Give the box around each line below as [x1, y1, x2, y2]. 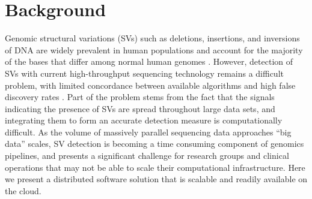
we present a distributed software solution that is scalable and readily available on [5, 173, 308, 185]
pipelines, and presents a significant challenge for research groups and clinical [5, 149, 289, 162]
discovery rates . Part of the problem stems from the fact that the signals [5, 91, 275, 103]
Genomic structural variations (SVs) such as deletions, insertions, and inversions [5, 32, 300, 44]
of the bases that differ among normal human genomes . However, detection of [5, 55, 293, 68]
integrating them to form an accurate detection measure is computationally [5, 114, 283, 126]
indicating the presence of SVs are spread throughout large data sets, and [5, 102, 275, 114]
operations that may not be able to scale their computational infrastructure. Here [5, 161, 305, 173]
